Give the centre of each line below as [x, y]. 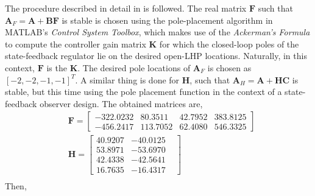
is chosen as [229, 67]
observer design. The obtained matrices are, [121, 103]
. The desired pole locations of [134, 67]
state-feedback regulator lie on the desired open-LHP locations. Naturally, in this [156, 56]
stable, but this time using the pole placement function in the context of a [143, 92]
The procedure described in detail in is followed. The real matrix [126, 8]
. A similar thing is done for [127, 79]
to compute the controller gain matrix [76, 44]
